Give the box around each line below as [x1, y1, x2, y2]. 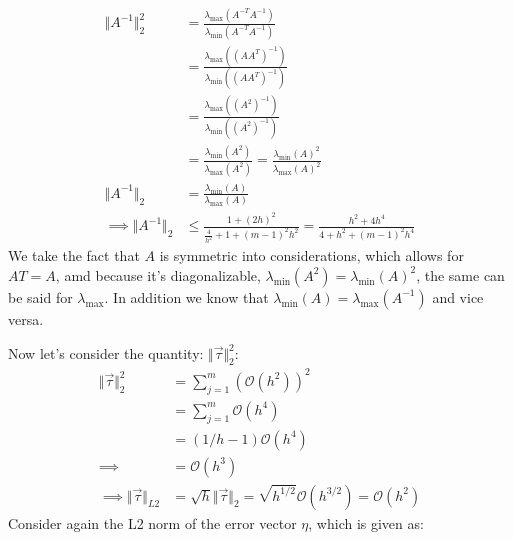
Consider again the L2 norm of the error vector [8, 512, 297, 533]
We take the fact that [8, 245, 140, 266]
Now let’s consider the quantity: [8, 342, 204, 363]
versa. [8, 308, 44, 329]
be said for [8, 286, 73, 307]
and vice [432, 286, 484, 307]
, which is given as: [308, 512, 424, 533]
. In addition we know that [104, 286, 269, 307]
